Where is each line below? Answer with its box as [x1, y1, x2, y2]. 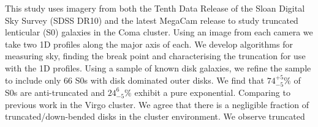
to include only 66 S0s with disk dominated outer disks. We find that [5, 73, 265, 86]
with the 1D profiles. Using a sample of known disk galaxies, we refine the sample [5, 61, 311, 74]
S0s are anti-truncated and [5, 85, 105, 98]
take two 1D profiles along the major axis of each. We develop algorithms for [5, 37, 293, 50]
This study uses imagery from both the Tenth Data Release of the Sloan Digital [5, 2, 305, 14]
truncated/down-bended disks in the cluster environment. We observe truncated [5, 110, 305, 123]
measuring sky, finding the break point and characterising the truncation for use [5, 49, 306, 62]
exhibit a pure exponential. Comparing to [134, 85, 290, 98]
